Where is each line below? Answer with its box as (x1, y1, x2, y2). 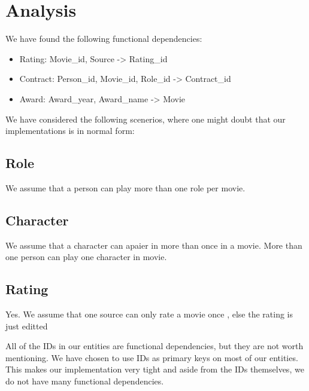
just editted (5, 319, 48, 332)
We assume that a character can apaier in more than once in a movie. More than (5, 239, 302, 251)
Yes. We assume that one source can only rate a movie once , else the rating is (5, 308, 293, 320)
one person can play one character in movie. (5, 251, 167, 263)
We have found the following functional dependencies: (5, 32, 202, 45)
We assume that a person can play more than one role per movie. (5, 181, 246, 194)
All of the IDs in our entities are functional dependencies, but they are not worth (5, 340, 304, 352)
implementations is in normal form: (5, 124, 135, 137)
